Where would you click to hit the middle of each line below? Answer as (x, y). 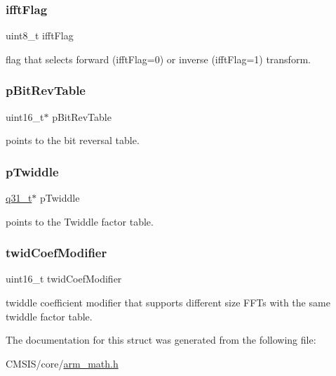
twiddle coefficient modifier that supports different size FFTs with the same (168, 303)
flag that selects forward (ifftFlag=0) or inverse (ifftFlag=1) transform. (158, 59)
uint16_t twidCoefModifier (64, 279)
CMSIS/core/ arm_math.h (62, 363)
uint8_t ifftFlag (40, 35)
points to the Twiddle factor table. (80, 221)
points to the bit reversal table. (73, 140)
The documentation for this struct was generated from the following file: (161, 340)
